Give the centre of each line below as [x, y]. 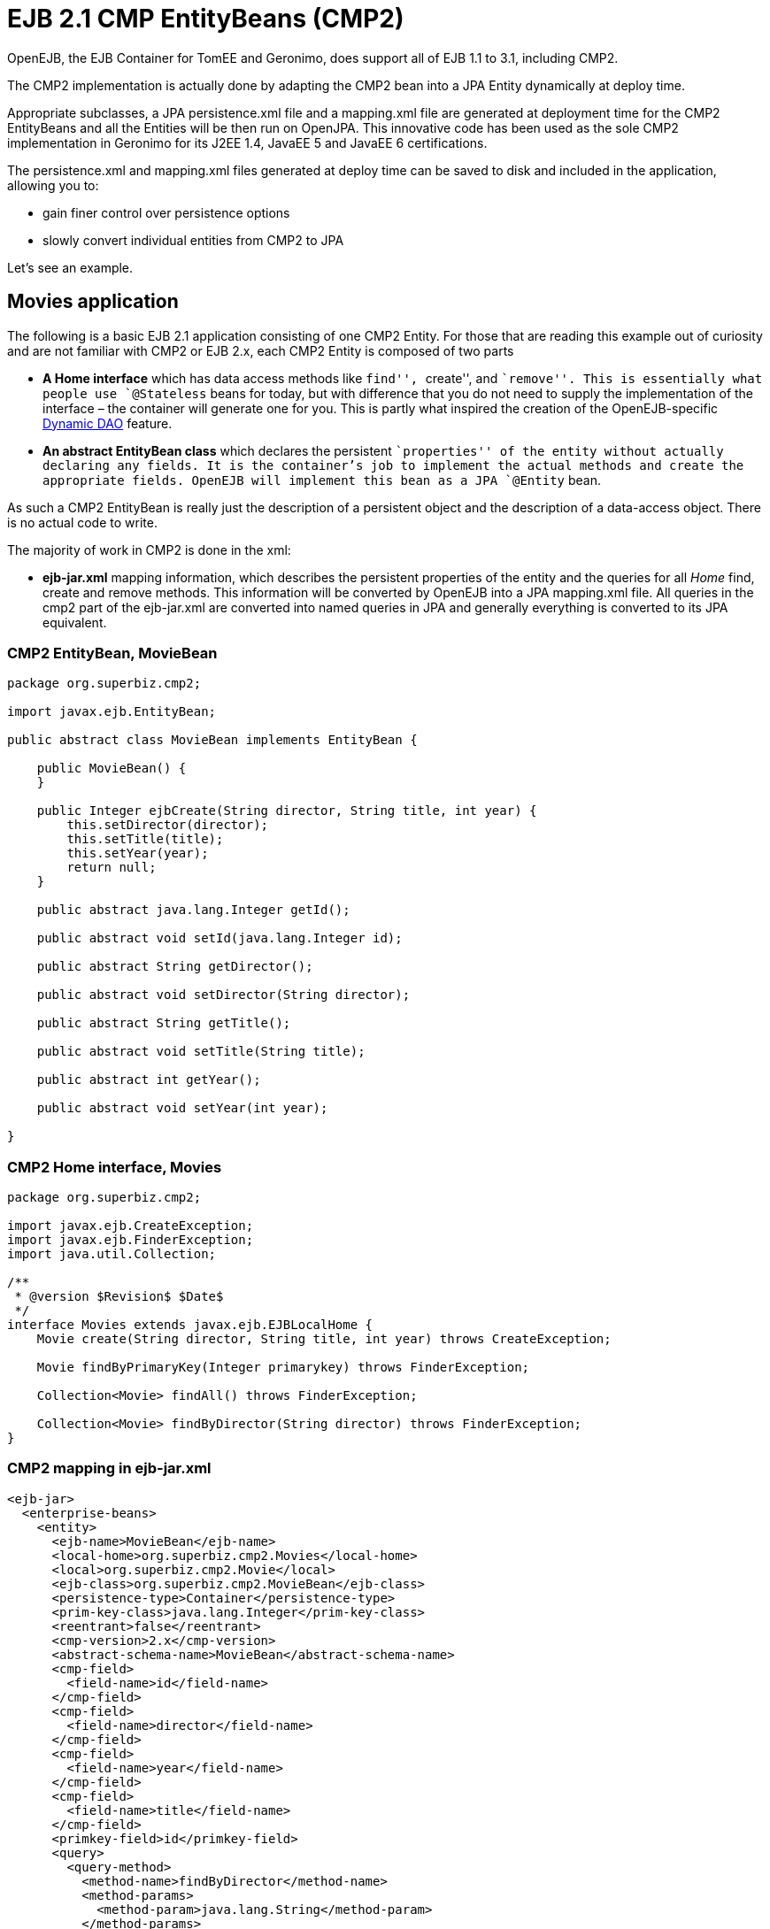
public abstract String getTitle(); [164, 1023]
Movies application [93, 302]
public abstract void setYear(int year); [182, 1108]
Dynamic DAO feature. [108, 423]
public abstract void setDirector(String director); [223, 995]
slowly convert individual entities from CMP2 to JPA [193, 240]
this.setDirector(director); [168, 825]
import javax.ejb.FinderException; [131, 1240]
